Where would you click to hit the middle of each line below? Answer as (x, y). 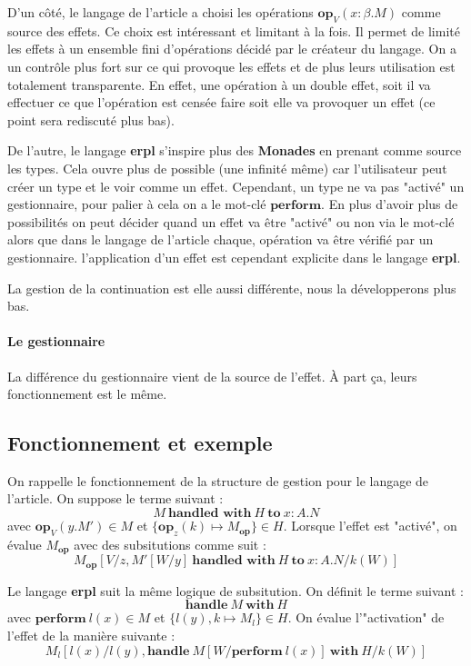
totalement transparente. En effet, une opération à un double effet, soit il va (219, 84)
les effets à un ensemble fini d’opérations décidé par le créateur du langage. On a (232, 49)
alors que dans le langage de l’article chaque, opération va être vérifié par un (220, 239)
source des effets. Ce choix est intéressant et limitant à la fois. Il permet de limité (234, 30)
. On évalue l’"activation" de (366, 617)
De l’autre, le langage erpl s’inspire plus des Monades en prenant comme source (235, 150)
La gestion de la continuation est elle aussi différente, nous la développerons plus (232, 288)
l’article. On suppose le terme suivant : (115, 498)
